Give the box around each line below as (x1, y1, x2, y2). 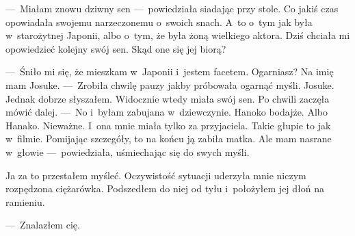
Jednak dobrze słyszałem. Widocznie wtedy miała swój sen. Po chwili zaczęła (5, 91, 330, 105)
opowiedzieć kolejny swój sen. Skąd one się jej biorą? (5, 41, 226, 55)
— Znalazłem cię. (5, 218, 80, 232)
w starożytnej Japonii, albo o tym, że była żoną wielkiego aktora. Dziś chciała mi (5, 28, 350, 42)
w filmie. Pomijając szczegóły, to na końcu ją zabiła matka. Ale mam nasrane (5, 131, 332, 146)
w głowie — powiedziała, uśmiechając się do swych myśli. (5, 144, 250, 159)
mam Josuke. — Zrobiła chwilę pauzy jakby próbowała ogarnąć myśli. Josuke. (5, 77, 334, 92)
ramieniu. (5, 194, 45, 209)
